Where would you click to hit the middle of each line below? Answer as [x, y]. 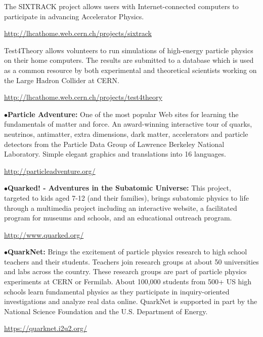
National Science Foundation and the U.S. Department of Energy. [106, 311]
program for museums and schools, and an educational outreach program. [118, 218]
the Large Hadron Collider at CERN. [62, 80]
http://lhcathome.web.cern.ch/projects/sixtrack [78, 33]
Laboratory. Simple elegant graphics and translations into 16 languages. [115, 154]
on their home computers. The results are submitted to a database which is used [129, 60]
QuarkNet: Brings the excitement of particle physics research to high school [127, 252]
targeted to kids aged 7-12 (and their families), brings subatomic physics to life [126, 197]
